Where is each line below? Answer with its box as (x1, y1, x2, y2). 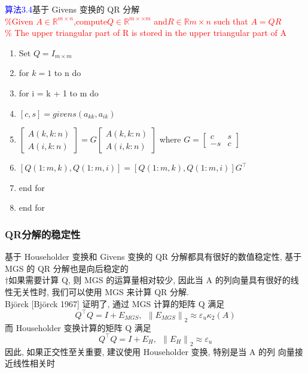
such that (214, 14, 248, 27)
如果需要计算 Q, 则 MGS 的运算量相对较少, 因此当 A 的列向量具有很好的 (8, 274, 291, 286)
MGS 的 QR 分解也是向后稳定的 (5, 262, 129, 274)
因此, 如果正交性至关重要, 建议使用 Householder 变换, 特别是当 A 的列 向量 (5, 345, 295, 357)
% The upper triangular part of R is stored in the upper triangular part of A (5, 26, 286, 39)
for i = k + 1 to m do (19, 86, 99, 99)
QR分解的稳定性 (5, 226, 81, 241)
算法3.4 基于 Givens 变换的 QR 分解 (5, 3, 140, 15)
